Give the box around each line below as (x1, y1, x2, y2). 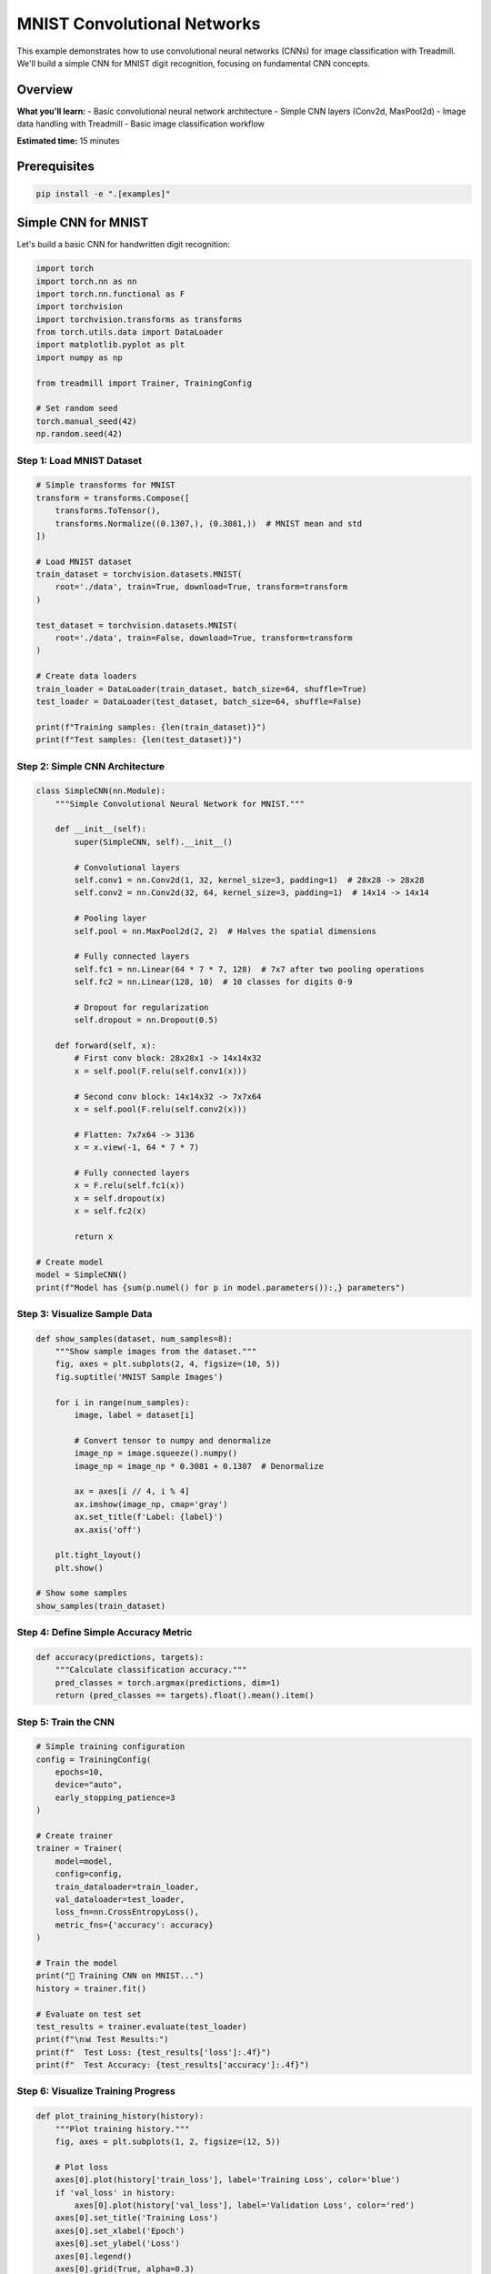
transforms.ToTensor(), (55, 506, 161, 516)
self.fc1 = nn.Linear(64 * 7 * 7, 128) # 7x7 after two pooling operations (74, 964, 425, 974)
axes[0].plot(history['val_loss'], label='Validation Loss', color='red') (74, 2199, 416, 2210)
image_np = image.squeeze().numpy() (74, 1448, 238, 1459)
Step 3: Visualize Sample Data (16, 1307, 153, 1320)
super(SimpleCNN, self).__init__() (74, 837, 234, 847)
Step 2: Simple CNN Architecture (16, 760, 165, 772)
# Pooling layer (74, 913, 147, 923)
